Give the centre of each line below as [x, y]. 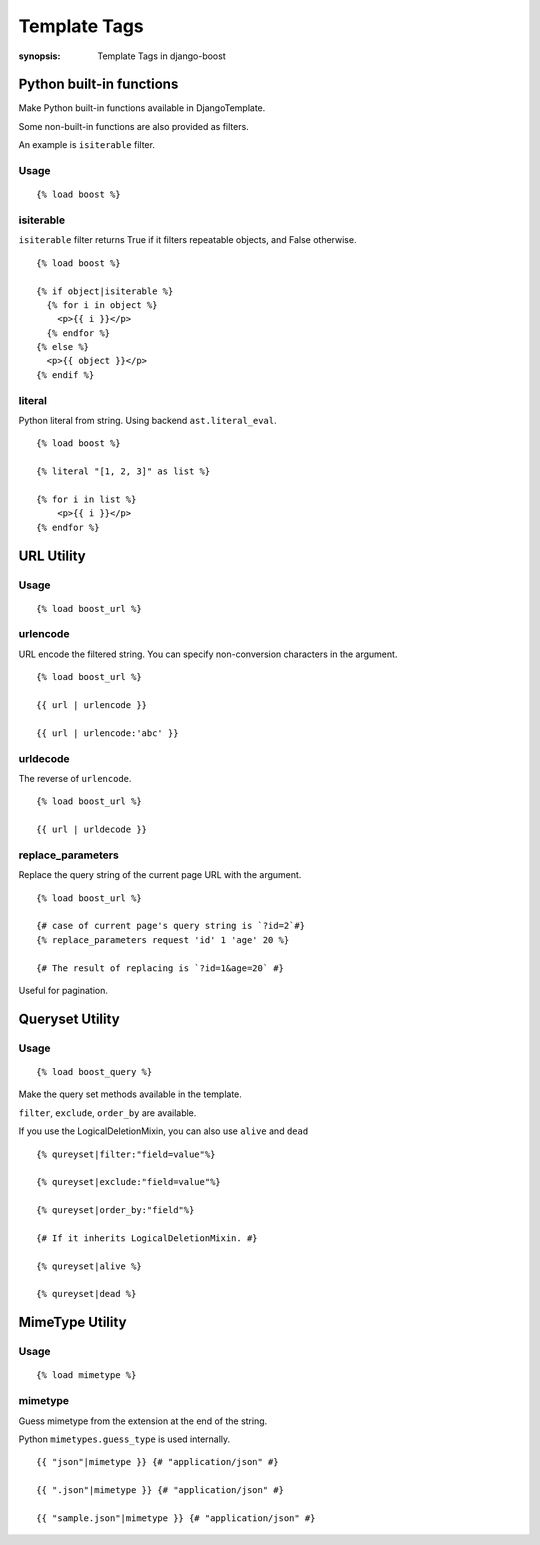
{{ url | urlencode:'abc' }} [107, 733]
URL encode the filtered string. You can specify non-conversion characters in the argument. [208, 654]
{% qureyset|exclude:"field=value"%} [129, 1182]
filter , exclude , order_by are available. [107, 1112]
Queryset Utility [69, 1018]
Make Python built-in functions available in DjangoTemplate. [142, 108]
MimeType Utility [72, 1322]
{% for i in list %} [86, 499]
